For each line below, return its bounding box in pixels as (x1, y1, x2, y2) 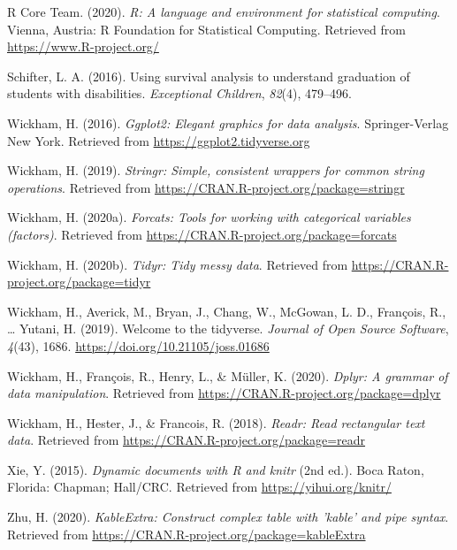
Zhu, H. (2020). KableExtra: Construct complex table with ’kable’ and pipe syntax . (7, 508, 449, 526)
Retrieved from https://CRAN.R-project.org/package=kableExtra (7, 524, 366, 543)
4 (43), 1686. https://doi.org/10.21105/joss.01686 (7, 336, 270, 355)
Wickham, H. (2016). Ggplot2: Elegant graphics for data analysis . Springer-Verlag (7, 113, 449, 132)
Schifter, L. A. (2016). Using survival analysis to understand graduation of (7, 66, 410, 85)
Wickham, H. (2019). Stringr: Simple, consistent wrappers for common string (7, 161, 424, 180)
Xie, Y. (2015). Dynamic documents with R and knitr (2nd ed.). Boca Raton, (7, 460, 424, 478)
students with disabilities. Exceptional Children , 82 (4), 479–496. (7, 84, 352, 103)
